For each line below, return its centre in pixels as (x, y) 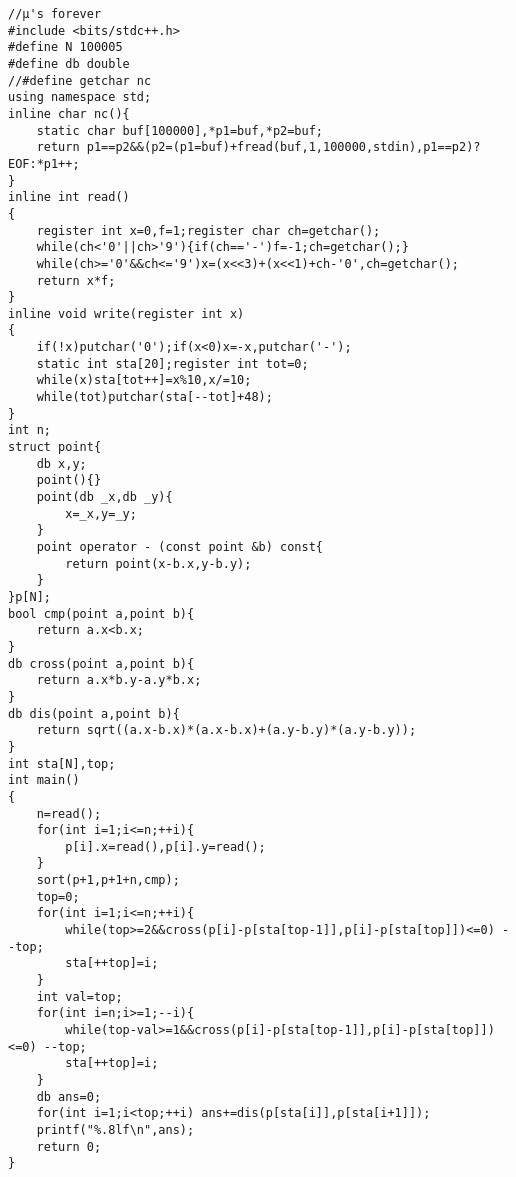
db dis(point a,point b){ (94, 713)
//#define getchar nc (80, 80)
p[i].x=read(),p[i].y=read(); (165, 846)
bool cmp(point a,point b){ (101, 613)
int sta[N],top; (62, 763)
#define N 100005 (65, 47)
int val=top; (79, 996)
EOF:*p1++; (44, 163)
